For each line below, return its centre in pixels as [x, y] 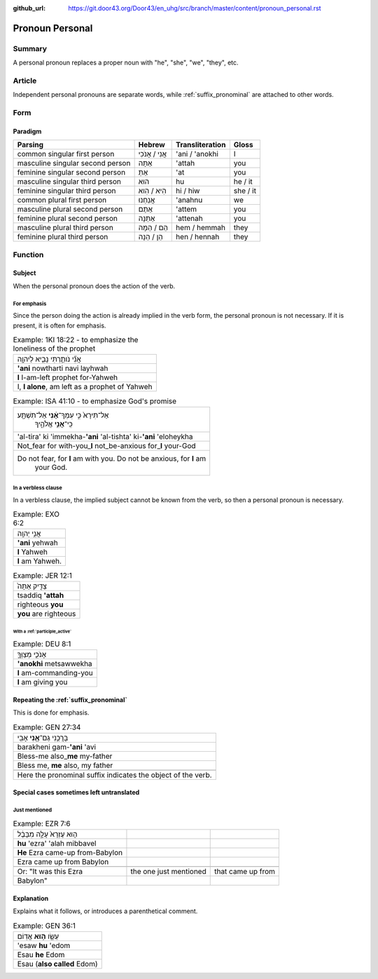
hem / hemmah [201, 228]
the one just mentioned [168, 872]
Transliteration [201, 145]
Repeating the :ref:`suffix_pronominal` [70, 700]
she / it [245, 191]
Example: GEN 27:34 [47, 727]
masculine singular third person [69, 182]
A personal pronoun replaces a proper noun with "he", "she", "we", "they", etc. [126, 62]
